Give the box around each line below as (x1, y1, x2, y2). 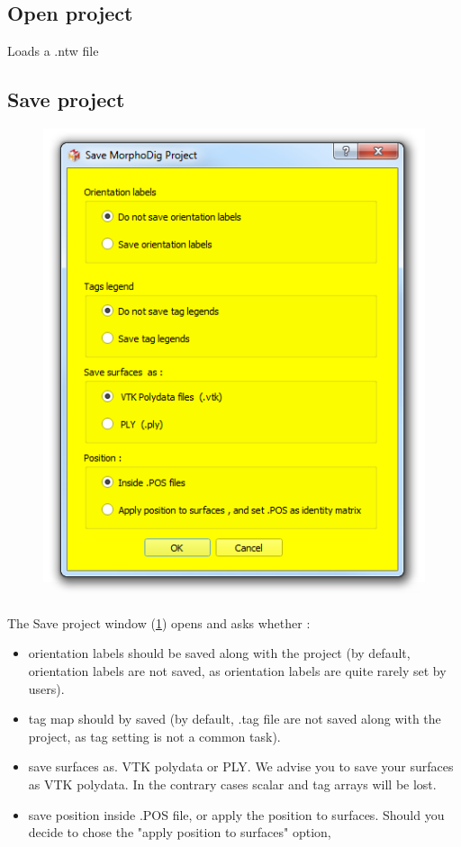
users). (28, 679, 65, 698)
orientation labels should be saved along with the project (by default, (28, 644, 411, 662)
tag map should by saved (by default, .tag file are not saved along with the (28, 709, 441, 728)
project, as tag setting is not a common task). (28, 726, 281, 745)
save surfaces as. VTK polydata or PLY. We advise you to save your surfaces (28, 757, 454, 776)
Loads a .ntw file (7, 41, 99, 60)
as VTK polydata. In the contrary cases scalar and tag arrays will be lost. (28, 774, 437, 793)
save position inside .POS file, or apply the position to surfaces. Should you (28, 805, 445, 824)
